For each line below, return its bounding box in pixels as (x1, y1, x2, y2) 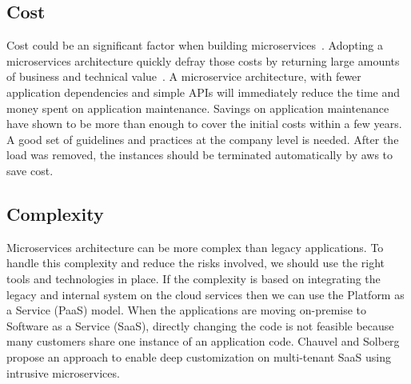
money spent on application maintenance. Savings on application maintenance (6, 99, 389, 116)
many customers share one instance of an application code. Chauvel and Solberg (6, 333, 400, 350)
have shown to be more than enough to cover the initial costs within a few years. (6, 115, 402, 132)
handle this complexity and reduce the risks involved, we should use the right (6, 254, 385, 271)
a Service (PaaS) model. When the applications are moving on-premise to (6, 302, 367, 318)
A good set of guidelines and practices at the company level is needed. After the (6, 130, 399, 147)
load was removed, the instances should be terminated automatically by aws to (6, 146, 393, 163)
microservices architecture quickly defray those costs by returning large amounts (6, 52, 400, 69)
